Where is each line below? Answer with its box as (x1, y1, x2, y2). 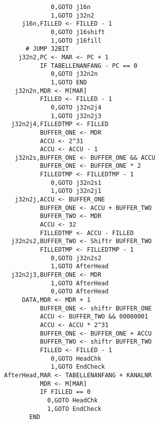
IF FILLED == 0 (40, 388, 91, 396)
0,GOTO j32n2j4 (51, 103, 102, 111)
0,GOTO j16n (51, 4, 91, 11)
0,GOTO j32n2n (51, 70, 98, 78)
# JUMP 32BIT (25, 45, 69, 53)
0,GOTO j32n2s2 (51, 254, 102, 262)
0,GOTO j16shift (51, 28, 105, 36)
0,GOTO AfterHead (51, 288, 109, 295)
